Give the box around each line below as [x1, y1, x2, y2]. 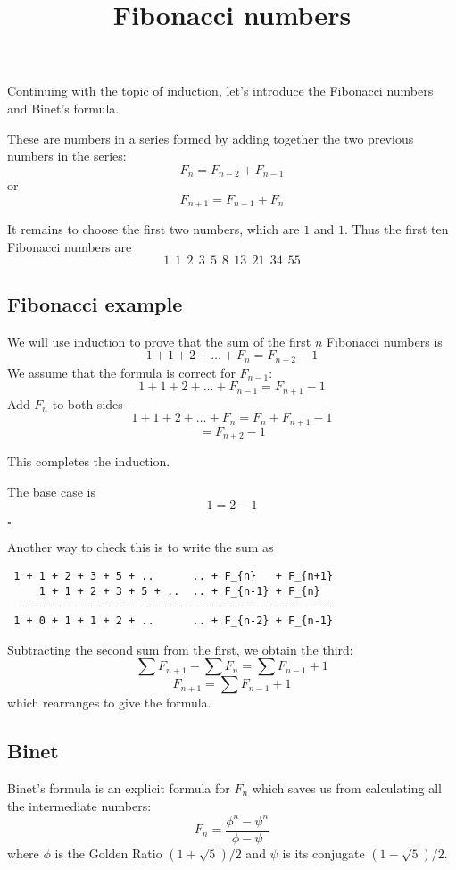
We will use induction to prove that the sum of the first [7, 331, 311, 350]
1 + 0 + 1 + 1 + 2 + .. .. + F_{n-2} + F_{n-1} [13, 614, 334, 627]
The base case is [7, 481, 95, 500]
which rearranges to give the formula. [7, 693, 211, 712]
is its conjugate [282, 843, 365, 862]
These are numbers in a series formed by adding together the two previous [7, 129, 414, 147]
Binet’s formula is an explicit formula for [7, 779, 230, 798]
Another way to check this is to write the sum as [7, 538, 274, 556]
